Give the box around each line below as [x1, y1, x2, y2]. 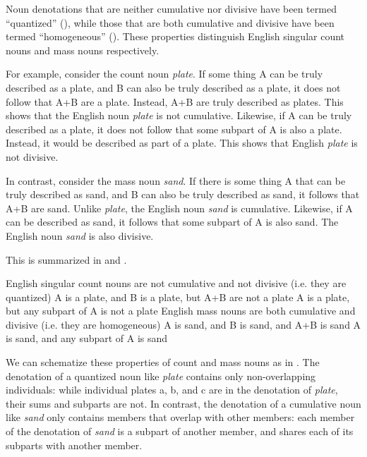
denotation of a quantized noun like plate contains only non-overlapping [6, 368, 316, 383]
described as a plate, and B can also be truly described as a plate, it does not [6, 80, 341, 95]
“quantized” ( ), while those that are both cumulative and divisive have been [6, 15, 335, 30]
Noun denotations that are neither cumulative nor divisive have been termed [6, 1, 337, 16]
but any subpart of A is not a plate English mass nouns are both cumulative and [6, 303, 356, 318]
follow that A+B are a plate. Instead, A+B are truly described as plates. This [6, 94, 344, 109]
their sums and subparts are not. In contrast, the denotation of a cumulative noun [6, 396, 361, 410]
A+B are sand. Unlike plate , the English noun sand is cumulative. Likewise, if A [6, 200, 353, 215]
